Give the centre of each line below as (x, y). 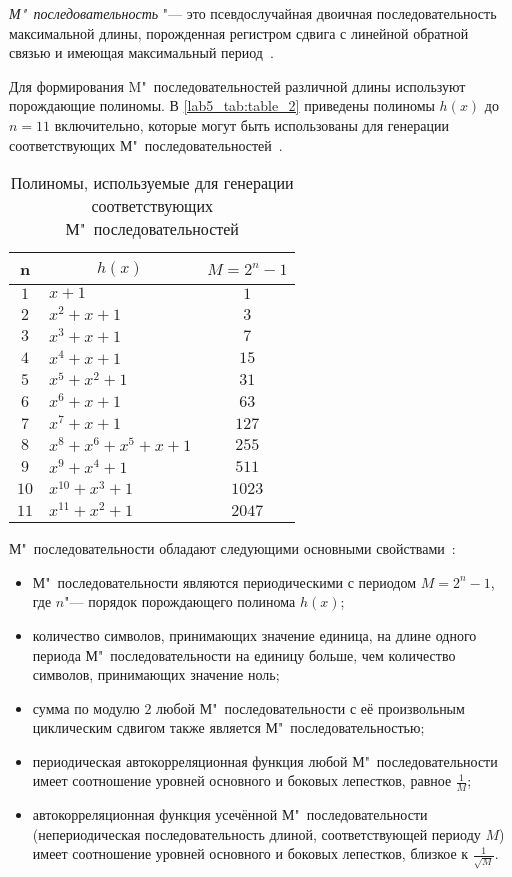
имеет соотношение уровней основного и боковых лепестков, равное (242, 780)
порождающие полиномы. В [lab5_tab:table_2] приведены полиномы (222, 105)
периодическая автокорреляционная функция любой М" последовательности (265, 760)
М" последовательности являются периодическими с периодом (224, 581)
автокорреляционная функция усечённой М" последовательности (230, 814)
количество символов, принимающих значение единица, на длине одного (254, 634)
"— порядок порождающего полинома (180, 601)
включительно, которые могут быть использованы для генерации (251, 124)
